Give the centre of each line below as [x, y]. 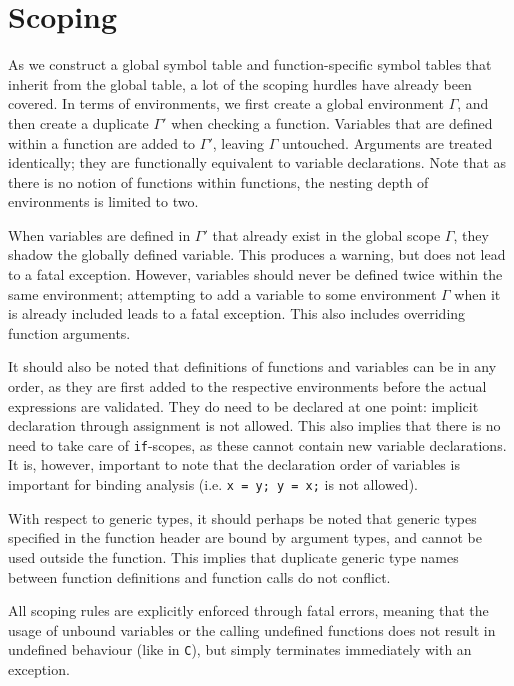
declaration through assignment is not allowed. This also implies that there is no [254, 425]
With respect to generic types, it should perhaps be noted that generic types [242, 517]
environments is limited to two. [103, 201]
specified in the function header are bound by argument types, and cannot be [245, 537]
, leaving [238, 142]
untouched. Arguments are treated [387, 142]
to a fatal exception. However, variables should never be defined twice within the [255, 274]
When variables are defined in [99, 234]
